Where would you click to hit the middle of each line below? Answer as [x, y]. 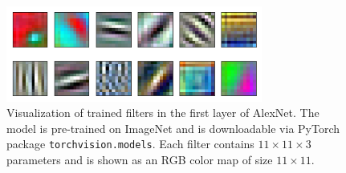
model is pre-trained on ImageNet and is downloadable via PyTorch [173, 128]
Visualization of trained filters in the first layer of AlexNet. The [163, 113]
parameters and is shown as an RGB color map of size [140, 160]
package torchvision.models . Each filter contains [130, 144]
